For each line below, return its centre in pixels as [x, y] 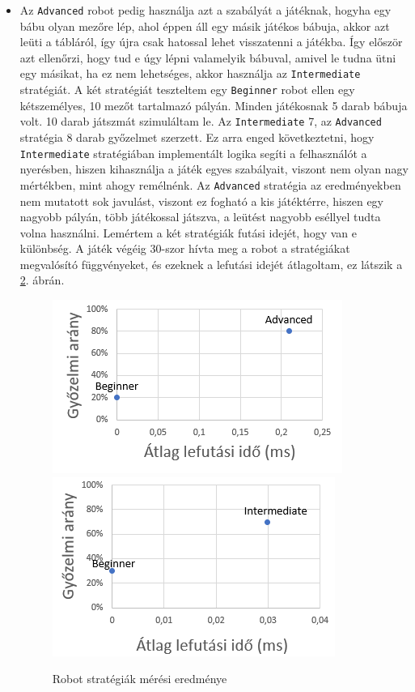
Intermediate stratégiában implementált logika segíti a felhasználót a [193, 153]
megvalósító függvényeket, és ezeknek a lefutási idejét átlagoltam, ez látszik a [211, 264]
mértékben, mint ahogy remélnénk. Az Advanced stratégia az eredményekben [210, 184]
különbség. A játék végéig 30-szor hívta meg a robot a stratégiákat [185, 248]
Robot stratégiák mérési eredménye [140, 679]
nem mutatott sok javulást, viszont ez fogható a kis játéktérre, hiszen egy [201, 201]
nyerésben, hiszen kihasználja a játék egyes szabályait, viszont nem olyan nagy [214, 169]
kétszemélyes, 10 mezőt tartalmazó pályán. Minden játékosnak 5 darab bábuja [214, 105]
